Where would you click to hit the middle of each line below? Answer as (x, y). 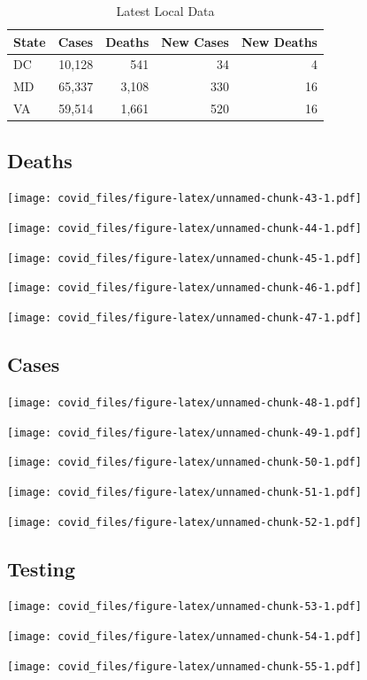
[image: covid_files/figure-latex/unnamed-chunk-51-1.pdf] (184, 492)
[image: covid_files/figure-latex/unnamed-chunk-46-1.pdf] (184, 288)
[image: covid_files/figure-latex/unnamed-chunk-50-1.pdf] (184, 463)
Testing (41, 568)
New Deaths (279, 41)
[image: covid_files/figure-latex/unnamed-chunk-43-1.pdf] (184, 199)
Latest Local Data (165, 11)
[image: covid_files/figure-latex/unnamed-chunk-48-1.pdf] (184, 402)
